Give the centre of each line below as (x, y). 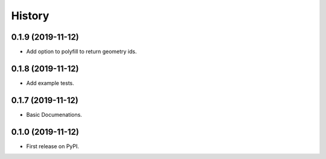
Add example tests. (50, 83)
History (30, 16)
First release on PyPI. (53, 146)
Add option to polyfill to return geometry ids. (81, 52)
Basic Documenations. (54, 114)
